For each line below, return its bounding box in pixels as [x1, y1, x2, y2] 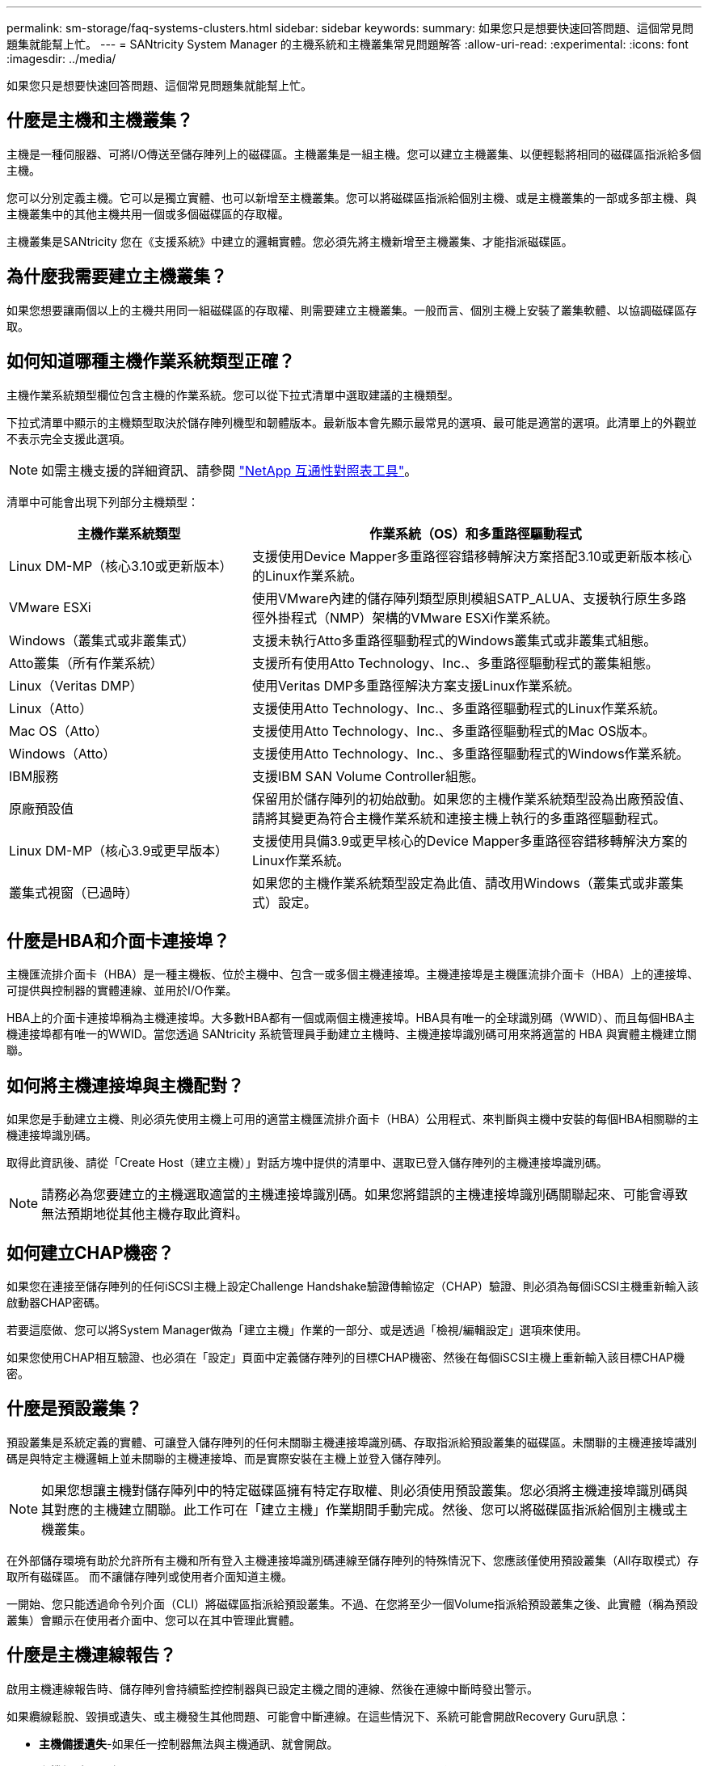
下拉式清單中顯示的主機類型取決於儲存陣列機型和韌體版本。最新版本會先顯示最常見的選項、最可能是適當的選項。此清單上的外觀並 [6, 415, 697, 429]
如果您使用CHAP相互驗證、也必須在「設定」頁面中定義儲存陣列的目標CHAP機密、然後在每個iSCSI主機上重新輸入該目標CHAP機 [6, 1350, 685, 1365]
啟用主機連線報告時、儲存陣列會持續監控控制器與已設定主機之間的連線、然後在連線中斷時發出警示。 [6, 1681, 538, 1696]
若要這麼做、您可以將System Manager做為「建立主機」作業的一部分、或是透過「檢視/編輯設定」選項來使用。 [6, 1323, 588, 1337]
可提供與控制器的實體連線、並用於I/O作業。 [6, 983, 238, 998]
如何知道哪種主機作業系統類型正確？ [6, 351, 295, 372]
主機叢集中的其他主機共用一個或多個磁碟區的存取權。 [6, 206, 289, 221]
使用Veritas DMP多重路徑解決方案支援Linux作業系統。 [251, 677, 580, 694]
